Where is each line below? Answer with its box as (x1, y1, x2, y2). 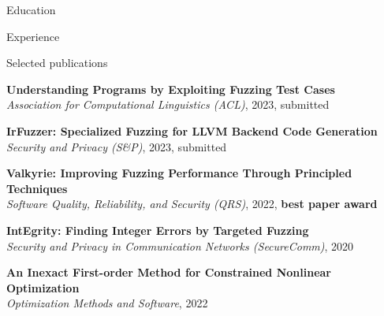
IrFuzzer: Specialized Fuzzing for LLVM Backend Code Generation (6, 122, 378, 139)
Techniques (6, 180, 68, 196)
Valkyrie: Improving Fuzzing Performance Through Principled (6, 165, 352, 181)
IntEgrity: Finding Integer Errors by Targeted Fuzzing (6, 221, 309, 238)
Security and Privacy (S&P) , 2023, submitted (6, 138, 227, 154)
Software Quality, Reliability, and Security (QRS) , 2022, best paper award (6, 195, 378, 212)
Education (6, 2, 56, 17)
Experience (6, 28, 60, 44)
